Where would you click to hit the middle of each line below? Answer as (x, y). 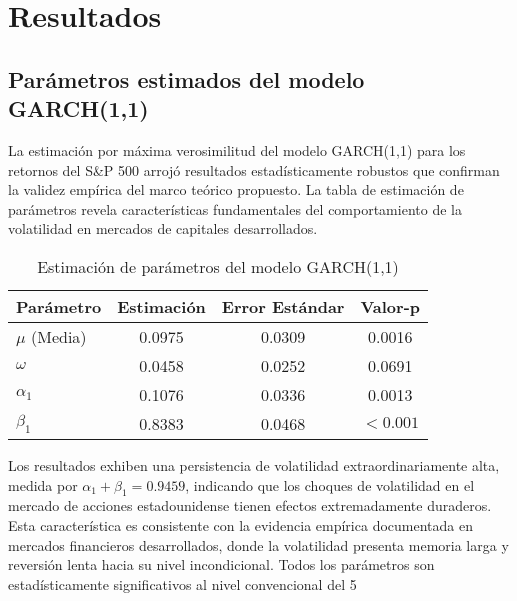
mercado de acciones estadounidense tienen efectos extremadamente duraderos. (250, 505)
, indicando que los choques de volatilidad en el (330, 484)
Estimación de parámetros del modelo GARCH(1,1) (218, 266)
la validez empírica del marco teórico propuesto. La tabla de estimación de (236, 189)
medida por (43, 484)
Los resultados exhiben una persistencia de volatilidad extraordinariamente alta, (254, 464)
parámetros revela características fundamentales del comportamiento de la (235, 208)
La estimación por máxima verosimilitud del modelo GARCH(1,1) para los (237, 149)
